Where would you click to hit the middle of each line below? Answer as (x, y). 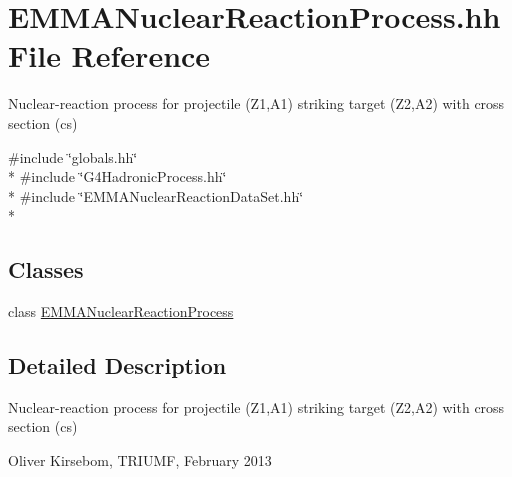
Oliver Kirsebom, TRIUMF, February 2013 (140, 460)
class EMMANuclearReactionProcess (121, 311)
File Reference (109, 55)
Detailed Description (117, 365)
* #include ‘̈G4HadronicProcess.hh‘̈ (117, 176)
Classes (46, 269)
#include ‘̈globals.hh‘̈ (73, 156)
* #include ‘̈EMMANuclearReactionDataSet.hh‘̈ (156, 195)
